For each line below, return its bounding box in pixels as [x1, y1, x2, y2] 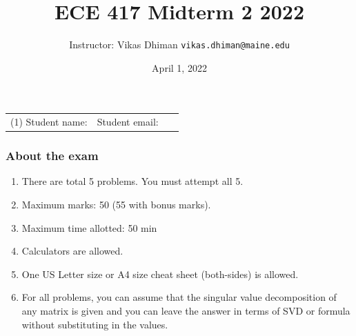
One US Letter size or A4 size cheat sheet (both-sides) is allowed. [21, 266, 299, 281]
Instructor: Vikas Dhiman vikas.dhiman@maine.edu [69, 37, 290, 52]
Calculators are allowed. [21, 244, 123, 258]
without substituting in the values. [21, 317, 168, 331]
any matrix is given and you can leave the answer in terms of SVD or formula [21, 304, 350, 317]
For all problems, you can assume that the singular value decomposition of [21, 290, 337, 304]
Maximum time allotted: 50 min [21, 220, 157, 235]
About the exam [6, 147, 99, 164]
